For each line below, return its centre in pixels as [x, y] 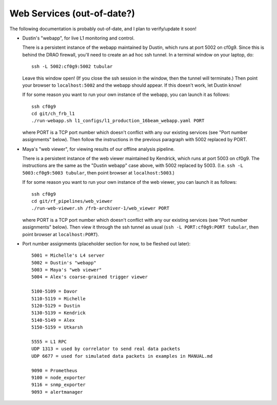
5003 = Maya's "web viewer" [67, 270]
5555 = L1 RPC [49, 342]
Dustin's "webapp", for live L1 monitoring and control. [78, 38]
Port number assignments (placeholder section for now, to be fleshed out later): [106, 243]
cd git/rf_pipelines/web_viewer [72, 201]
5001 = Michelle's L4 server [68, 256]
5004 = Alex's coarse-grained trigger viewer [90, 277]
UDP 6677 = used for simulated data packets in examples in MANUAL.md [122, 356]
